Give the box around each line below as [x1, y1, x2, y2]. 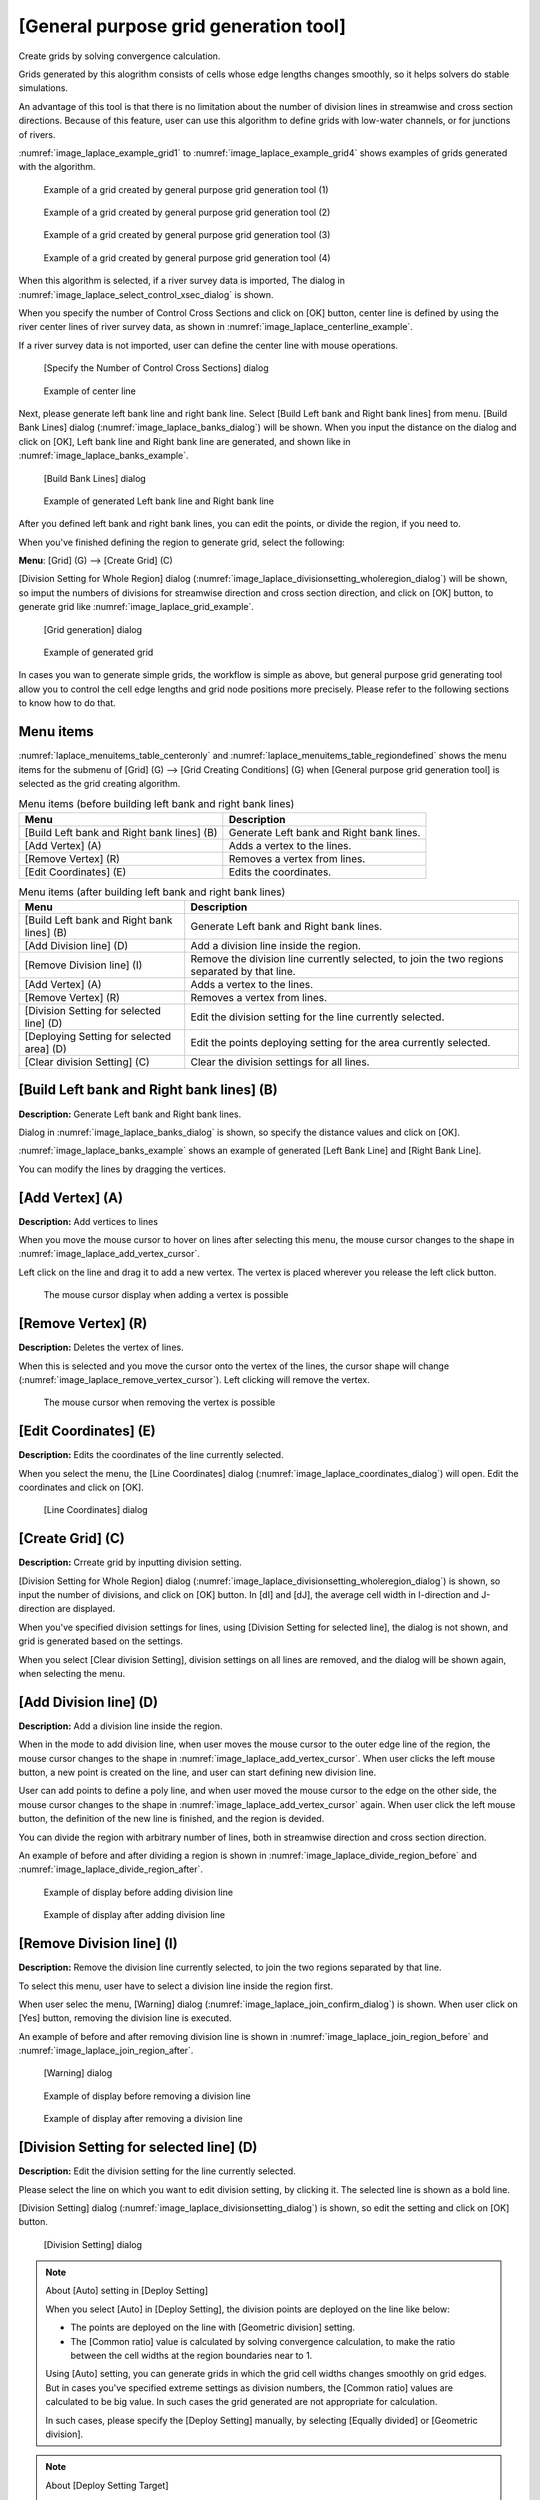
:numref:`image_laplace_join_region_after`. [18, 2045, 194, 2057]
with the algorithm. [18, 161, 96, 173]
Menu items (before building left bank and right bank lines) [18, 797, 295, 811]
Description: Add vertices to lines [18, 1215, 159, 1227]
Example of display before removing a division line [43, 2090, 251, 2102]
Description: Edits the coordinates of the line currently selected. [18, 1449, 284, 1461]
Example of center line [43, 385, 137, 397]
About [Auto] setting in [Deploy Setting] [45, 2285, 209, 2297]
